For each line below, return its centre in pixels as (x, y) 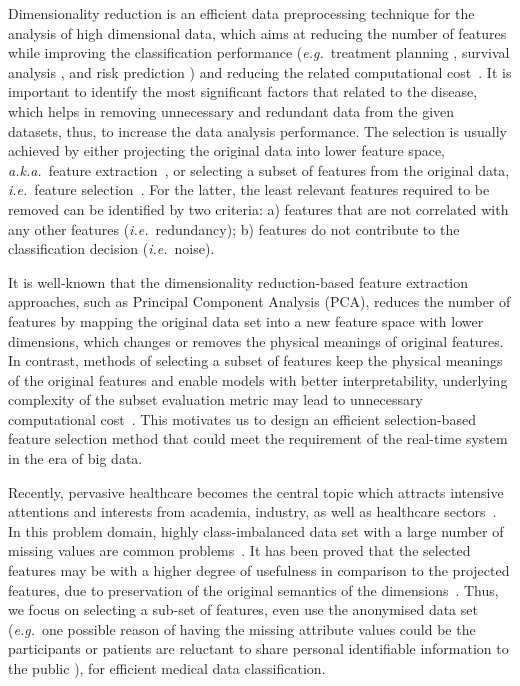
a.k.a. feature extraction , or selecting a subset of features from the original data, (259, 169)
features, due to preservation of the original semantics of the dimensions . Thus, (253, 589)
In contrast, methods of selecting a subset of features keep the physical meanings (255, 360)
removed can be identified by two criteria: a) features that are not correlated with (258, 208)
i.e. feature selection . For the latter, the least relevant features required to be (249, 189)
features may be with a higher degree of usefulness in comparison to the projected (259, 570)
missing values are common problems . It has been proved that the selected (239, 550)
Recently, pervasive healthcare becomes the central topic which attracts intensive (256, 491)
